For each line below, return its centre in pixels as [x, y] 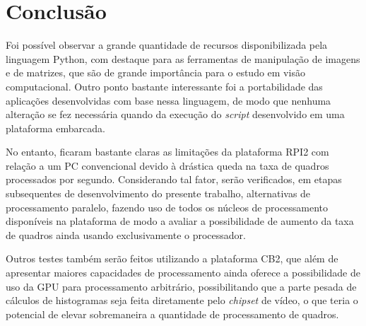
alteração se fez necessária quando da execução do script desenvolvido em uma [175, 114]
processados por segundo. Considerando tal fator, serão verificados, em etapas [174, 179]
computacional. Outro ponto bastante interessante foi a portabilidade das [164, 86]
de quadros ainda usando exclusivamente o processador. [126, 234]
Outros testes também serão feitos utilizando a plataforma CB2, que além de [172, 258]
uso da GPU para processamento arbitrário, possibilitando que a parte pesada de [181, 286]
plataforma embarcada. [55, 128]
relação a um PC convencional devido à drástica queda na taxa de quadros [167, 165]
